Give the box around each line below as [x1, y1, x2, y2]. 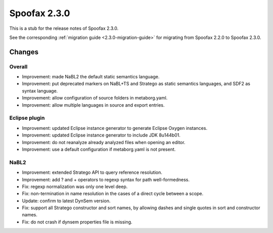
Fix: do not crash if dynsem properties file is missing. [22, 219, 132, 225]
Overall [9, 63, 28, 70]
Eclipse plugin [9, 114, 45, 121]
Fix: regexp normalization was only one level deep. [22, 183, 128, 190]
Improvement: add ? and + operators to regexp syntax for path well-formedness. [22, 176, 190, 182]
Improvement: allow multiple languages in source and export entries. [22, 102, 165, 108]
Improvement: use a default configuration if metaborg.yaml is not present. [22, 146, 176, 152]
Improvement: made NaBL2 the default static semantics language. [22, 74, 160, 80]
